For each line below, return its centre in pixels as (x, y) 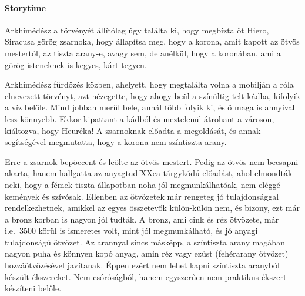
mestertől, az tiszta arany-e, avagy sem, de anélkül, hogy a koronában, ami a (143, 53)
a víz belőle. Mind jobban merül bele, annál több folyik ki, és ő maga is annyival (150, 107)
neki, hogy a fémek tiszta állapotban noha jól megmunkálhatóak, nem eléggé (143, 184)
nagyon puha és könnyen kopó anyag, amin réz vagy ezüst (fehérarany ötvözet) (147, 253)
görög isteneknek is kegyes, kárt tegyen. (76, 64)
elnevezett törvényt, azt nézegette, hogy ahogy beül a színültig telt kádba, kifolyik (152, 95)
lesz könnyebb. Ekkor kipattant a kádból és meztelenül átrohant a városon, (140, 118)
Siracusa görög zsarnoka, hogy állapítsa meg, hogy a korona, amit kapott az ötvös (152, 41)
